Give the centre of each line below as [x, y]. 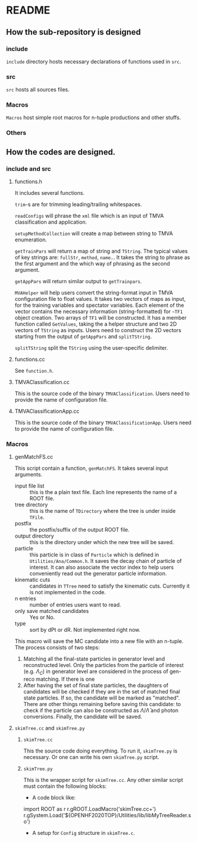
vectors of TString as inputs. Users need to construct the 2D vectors [98, 330]
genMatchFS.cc [34, 457]
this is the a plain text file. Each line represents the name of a [103, 492]
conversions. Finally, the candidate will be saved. [83, 717]
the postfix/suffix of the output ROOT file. [79, 530]
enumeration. [31, 240]
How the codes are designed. [61, 152]
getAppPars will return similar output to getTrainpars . [78, 281]
